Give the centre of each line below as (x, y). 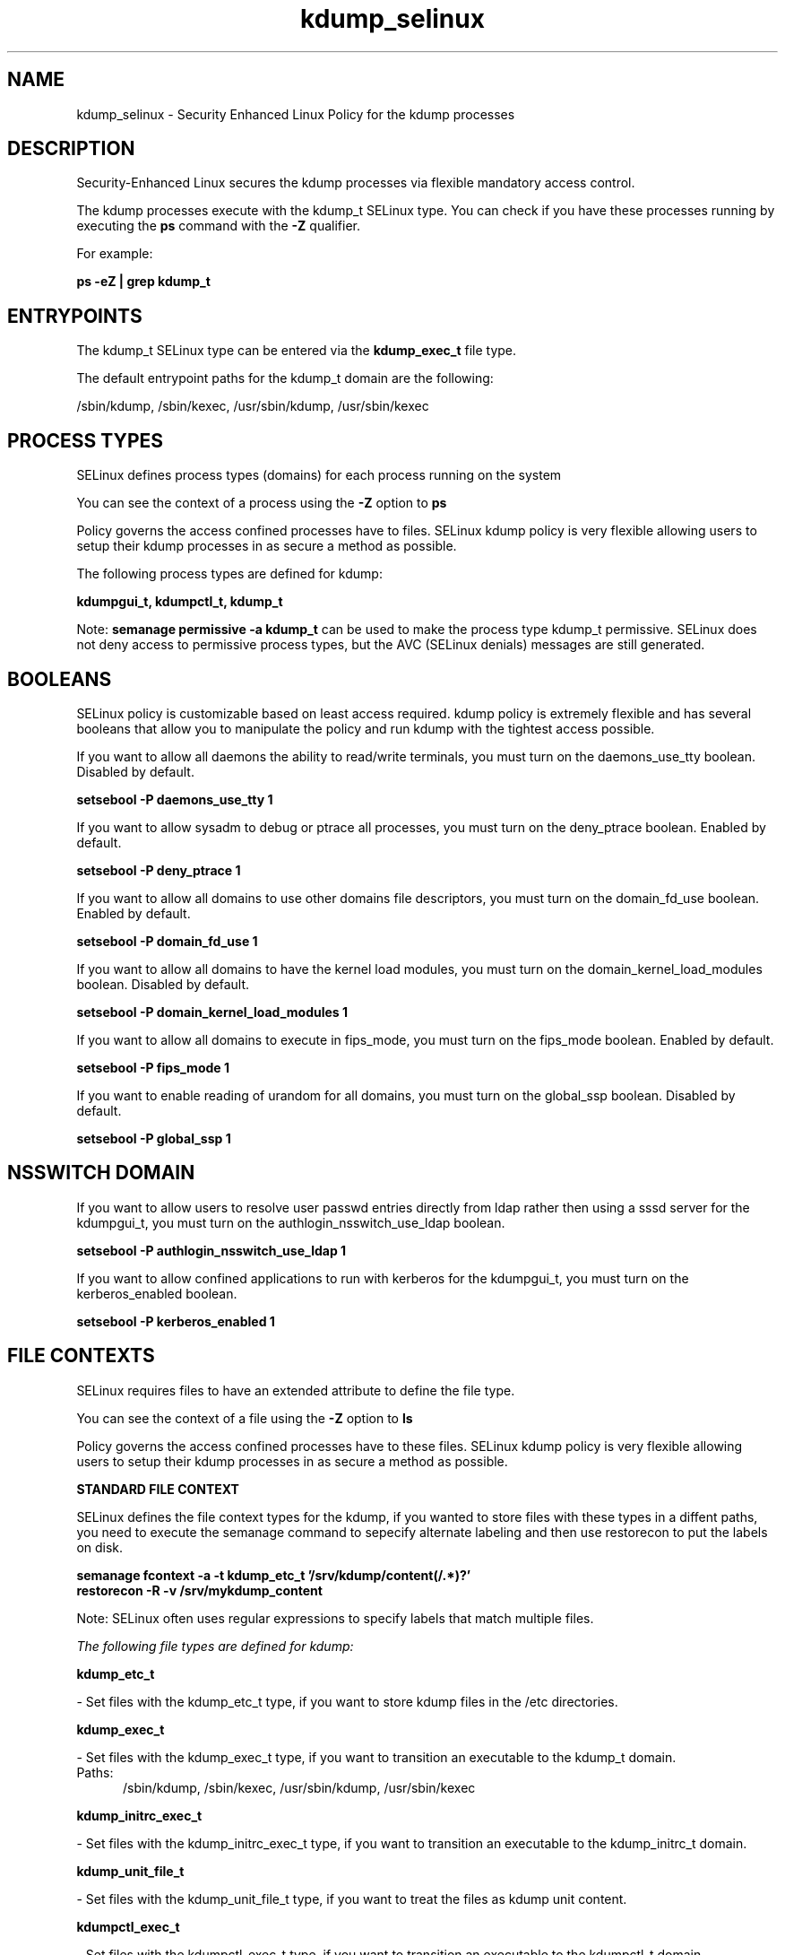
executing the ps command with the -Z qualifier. (218, 226)
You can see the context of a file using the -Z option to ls (245, 1418)
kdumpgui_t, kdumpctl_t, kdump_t (180, 602)
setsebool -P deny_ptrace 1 (159, 870)
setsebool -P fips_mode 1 (153, 1067)
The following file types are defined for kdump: (215, 1646)
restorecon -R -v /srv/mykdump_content (199, 1590)
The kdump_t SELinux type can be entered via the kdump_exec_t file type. (297, 351)
